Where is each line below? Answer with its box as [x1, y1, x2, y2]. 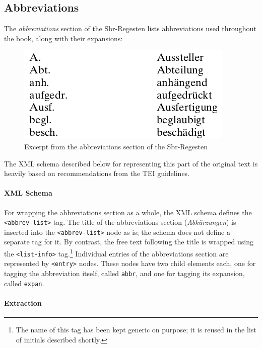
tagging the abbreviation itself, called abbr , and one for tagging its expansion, [4, 268, 245, 279]
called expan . [4, 278, 44, 288]
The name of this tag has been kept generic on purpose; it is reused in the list [16, 324, 256, 335]
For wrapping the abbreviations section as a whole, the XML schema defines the [4, 207, 252, 217]
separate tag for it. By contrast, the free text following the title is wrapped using [4, 236, 253, 247]
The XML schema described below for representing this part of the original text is [4, 158, 258, 168]
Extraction [4, 297, 42, 308]
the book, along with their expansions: [4, 33, 123, 43]
